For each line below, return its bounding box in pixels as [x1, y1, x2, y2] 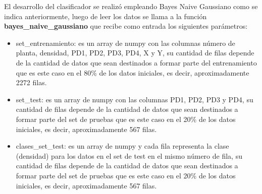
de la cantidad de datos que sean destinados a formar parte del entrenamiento [16, 57, 257, 68]
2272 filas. [16, 77, 47, 88]
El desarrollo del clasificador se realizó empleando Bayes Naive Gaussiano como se [4, 1, 258, 11]
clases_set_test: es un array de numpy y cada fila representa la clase [16, 141, 229, 151]
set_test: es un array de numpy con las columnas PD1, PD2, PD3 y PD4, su [16, 94, 253, 104]
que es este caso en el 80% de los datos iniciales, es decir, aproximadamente [16, 67, 249, 78]
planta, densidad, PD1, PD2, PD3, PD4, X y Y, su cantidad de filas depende [16, 47, 254, 58]
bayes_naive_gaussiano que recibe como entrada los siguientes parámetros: [4, 21, 248, 31]
